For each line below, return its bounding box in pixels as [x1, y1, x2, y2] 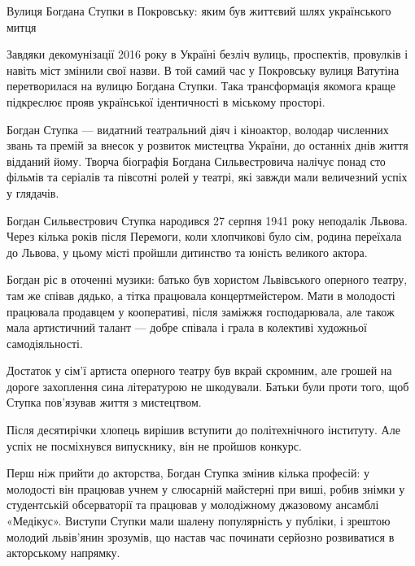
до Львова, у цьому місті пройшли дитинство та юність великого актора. [7, 243, 368, 260]
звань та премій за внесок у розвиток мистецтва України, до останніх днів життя [7, 137, 408, 154]
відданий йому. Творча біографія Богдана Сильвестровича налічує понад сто [7, 152, 386, 169]
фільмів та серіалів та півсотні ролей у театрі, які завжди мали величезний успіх [7, 168, 408, 185]
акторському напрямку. [7, 544, 120, 561]
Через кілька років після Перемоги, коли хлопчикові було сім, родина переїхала [7, 228, 402, 245]
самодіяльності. [7, 334, 83, 351]
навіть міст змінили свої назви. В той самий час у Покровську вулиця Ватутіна [7, 61, 400, 78]
